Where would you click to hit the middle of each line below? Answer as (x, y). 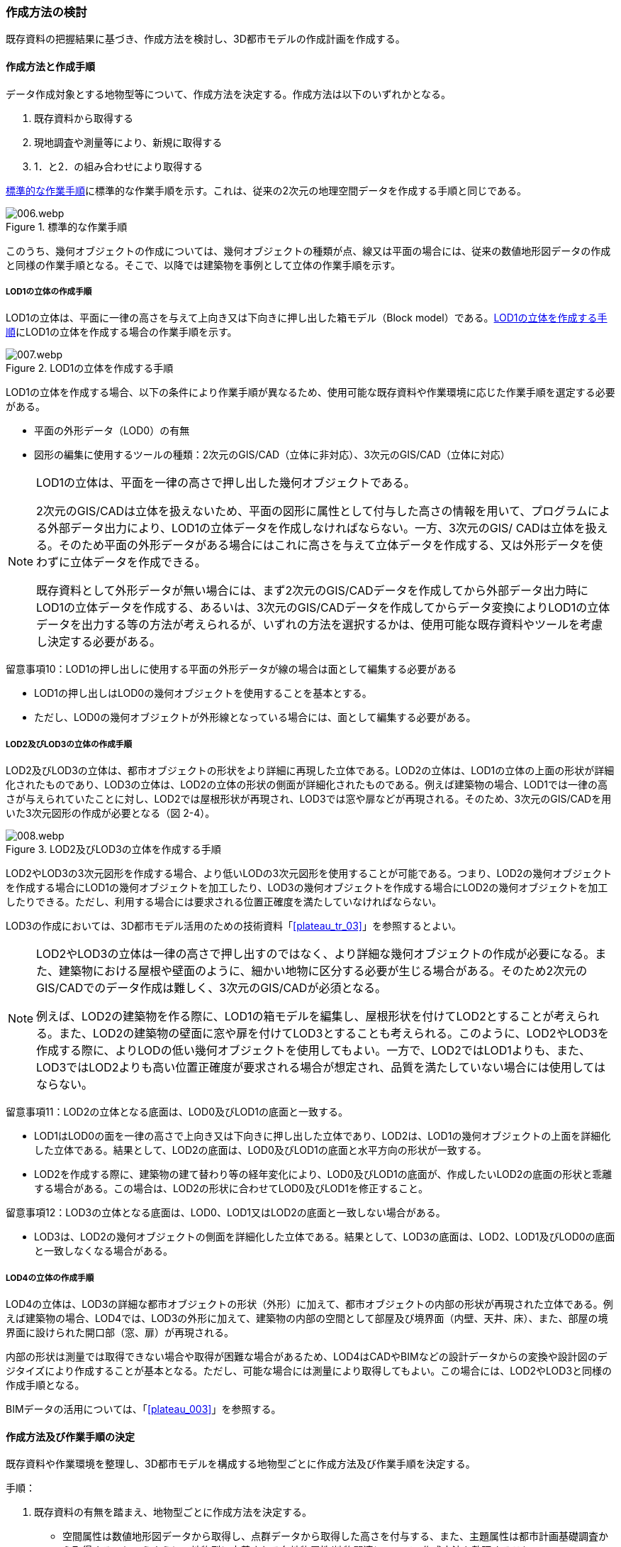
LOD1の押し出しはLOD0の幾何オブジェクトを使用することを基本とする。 (203, 693)
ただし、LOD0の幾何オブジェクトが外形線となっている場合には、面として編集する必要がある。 (255, 717)
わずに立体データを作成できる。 (121, 562)
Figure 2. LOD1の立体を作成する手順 (90, 368)
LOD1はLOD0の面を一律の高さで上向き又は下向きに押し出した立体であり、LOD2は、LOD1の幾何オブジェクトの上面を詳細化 (323, 1136)
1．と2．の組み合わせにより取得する (118, 166)
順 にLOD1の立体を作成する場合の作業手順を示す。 (122, 332)
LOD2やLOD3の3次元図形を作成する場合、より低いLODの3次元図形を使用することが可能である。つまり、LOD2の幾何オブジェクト (309, 874)
